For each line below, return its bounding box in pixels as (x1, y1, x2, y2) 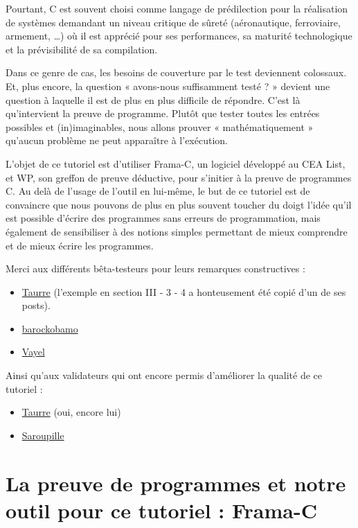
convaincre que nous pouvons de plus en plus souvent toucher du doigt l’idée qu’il (6, 197, 352, 211)
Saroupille (21, 428, 64, 442)
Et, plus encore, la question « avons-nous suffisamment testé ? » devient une (6, 78, 330, 93)
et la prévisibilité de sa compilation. (6, 42, 158, 56)
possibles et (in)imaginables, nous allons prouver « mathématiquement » (6, 119, 314, 134)
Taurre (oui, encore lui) (21, 405, 121, 419)
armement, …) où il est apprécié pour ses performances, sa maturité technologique (6, 28, 352, 43)
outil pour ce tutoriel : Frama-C (6, 495, 317, 524)
